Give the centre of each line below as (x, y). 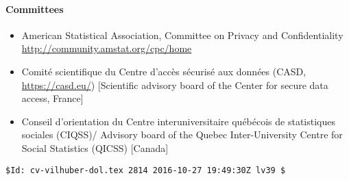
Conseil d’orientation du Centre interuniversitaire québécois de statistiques (179, 121)
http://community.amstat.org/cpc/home (107, 48)
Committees (35, 9)
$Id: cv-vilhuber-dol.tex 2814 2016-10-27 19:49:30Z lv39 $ (146, 170)
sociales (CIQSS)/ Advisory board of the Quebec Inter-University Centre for (182, 134)
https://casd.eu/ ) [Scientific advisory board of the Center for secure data (175, 85)
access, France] (52, 98)
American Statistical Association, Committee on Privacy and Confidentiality (182, 35)
